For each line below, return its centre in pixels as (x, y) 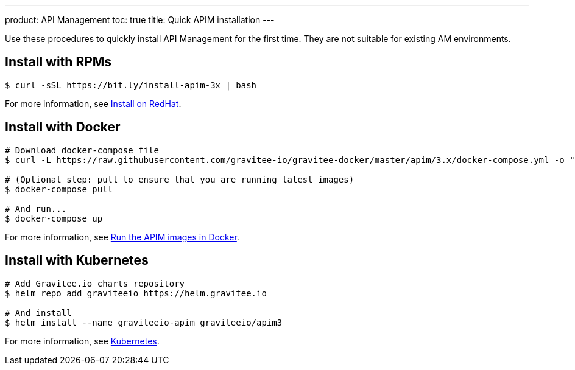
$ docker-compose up (54, 218)
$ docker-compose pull (59, 189)
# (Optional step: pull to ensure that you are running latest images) (180, 179)
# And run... (36, 208)
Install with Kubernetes (77, 260)
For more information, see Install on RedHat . (93, 103)
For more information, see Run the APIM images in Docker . (122, 237)
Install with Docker (63, 127)
